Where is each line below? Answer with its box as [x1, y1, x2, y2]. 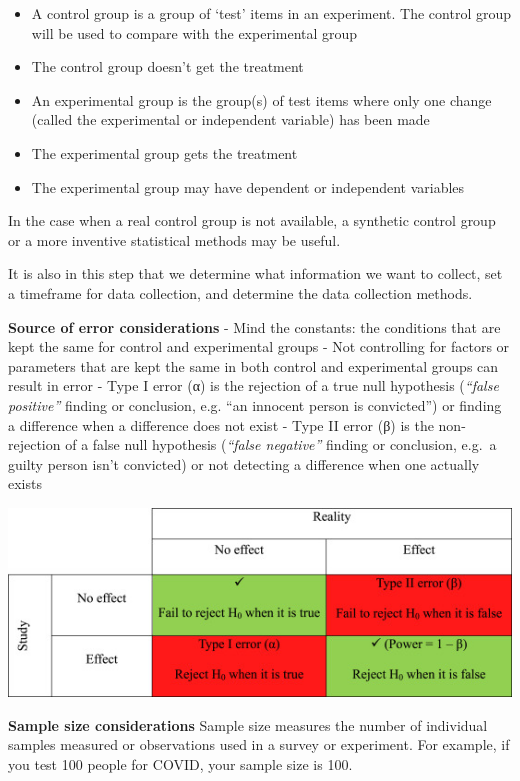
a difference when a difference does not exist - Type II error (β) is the [8, 414, 434, 435]
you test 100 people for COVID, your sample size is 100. [8, 753, 353, 774]
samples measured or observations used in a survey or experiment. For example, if [8, 734, 510, 755]
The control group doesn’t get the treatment [31, 56, 304, 77]
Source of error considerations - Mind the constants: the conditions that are [8, 316, 501, 337]
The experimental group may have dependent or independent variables [31, 176, 465, 197]
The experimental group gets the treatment [31, 142, 298, 163]
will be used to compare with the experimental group [31, 22, 358, 43]
